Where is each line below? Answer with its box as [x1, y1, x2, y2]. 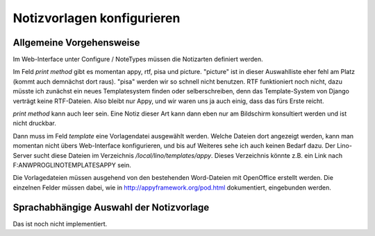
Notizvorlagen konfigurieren [12, 10, 181, 26]
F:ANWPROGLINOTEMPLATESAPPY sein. [12, 161, 132, 169]
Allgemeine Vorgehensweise [12, 37, 140, 48]
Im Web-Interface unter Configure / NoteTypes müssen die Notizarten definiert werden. [12, 55, 263, 64]
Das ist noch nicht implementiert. [12, 219, 108, 228]
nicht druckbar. [12, 119, 57, 127]
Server [12, 151, 33, 159]
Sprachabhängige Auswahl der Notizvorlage [12, 201, 210, 213]
